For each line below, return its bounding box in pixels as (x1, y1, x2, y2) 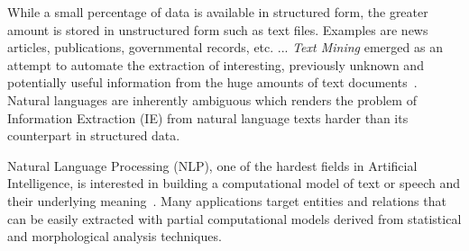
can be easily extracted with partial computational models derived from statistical (7, 209, 462, 228)
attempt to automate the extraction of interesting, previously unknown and (7, 55, 424, 74)
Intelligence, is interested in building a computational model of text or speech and (7, 174, 460, 193)
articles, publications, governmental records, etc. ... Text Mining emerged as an (7, 38, 443, 57)
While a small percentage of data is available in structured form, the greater (7, 3, 428, 21)
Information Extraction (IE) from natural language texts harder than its (7, 108, 409, 127)
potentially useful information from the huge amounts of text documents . (7, 73, 418, 92)
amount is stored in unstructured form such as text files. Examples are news (7, 20, 428, 39)
